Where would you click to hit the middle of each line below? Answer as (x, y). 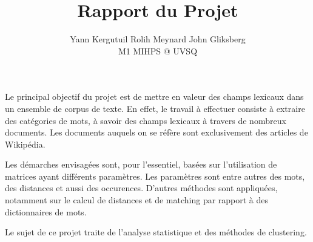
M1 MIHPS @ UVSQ (158, 51)
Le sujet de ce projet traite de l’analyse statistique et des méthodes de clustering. (156, 232)
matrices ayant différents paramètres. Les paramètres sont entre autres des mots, (155, 176)
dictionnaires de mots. (46, 211)
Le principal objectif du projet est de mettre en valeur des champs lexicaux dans (154, 96)
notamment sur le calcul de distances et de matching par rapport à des (137, 200)
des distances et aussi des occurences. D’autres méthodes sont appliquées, (141, 188)
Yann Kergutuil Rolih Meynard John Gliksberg (158, 39)
